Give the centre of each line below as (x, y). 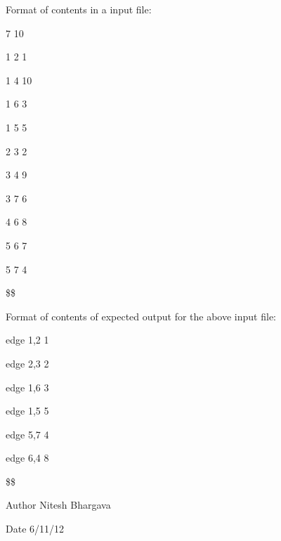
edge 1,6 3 (27, 387)
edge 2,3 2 (27, 363)
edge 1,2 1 (27, 340)
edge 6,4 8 (27, 458)
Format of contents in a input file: (79, 9)
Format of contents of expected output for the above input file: (141, 316)
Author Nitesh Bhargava (58, 505)
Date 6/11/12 (35, 529)
